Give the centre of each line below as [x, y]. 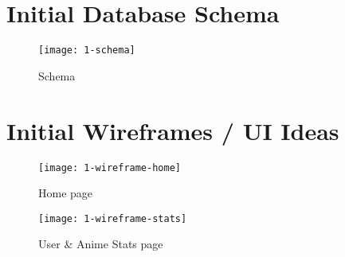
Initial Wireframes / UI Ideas [173, 130]
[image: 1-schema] [87, 51]
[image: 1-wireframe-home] [110, 167]
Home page [66, 193]
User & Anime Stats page [101, 244]
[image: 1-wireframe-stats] [113, 218]
